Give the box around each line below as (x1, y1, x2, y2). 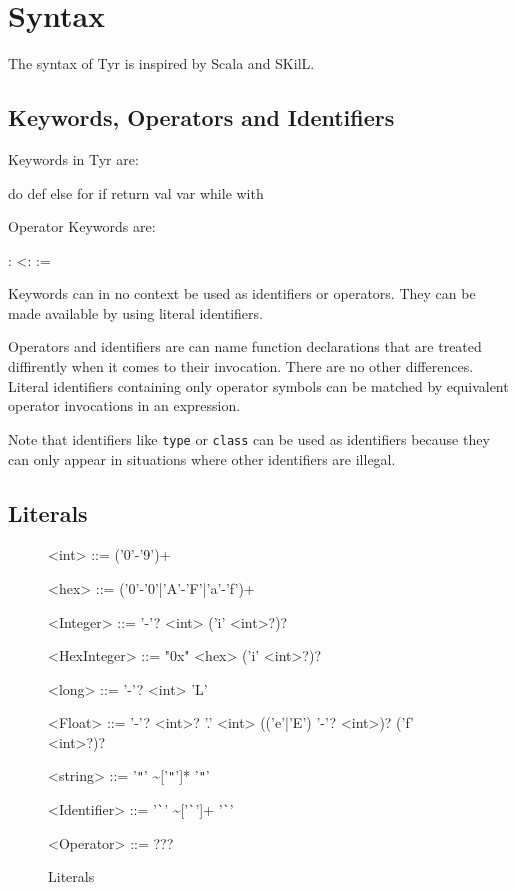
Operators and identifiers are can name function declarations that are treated (8, 336, 482, 357)
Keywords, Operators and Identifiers (8, 102, 395, 133)
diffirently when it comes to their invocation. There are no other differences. (8, 356, 474, 377)
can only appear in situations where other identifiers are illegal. (8, 448, 396, 469)
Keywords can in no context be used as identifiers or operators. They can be (8, 283, 476, 304)
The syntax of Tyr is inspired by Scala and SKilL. (8, 53, 315, 74)
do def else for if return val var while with (8, 182, 264, 203)
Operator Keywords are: (8, 216, 156, 237)
